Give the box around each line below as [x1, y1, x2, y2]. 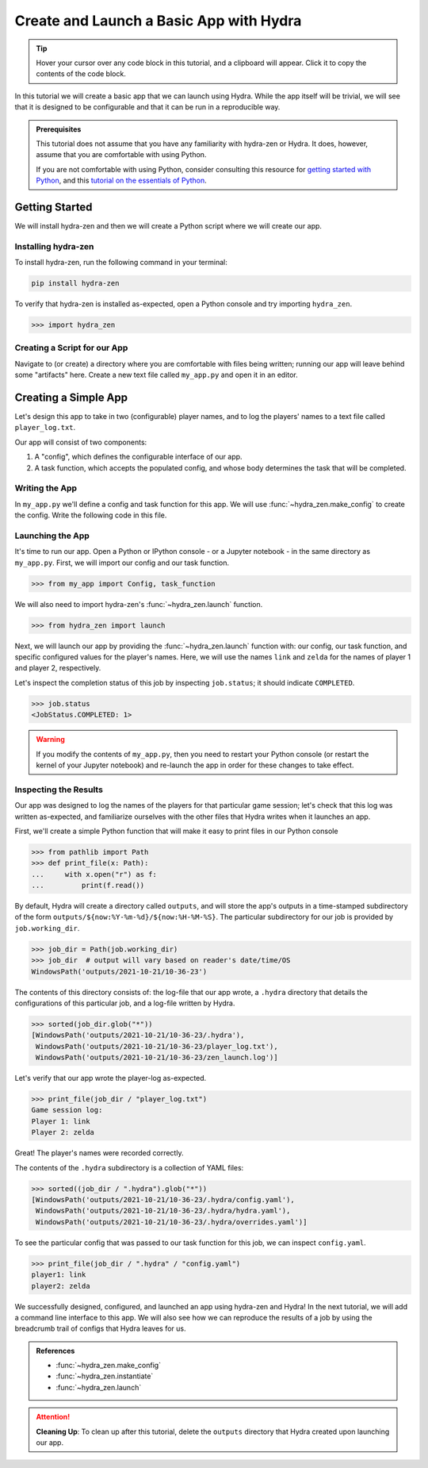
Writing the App [14, 482, 78, 494]
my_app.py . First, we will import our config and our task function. [14, 558, 230, 567]
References [36, 1346, 75, 1355]
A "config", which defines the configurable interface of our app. [34, 452, 243, 462]
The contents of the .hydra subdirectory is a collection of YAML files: [14, 1162, 244, 1172]
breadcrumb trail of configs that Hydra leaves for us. [14, 1324, 186, 1333]
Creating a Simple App [14, 391, 128, 404]
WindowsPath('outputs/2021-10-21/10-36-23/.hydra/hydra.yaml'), [36, 1206, 291, 1216]
